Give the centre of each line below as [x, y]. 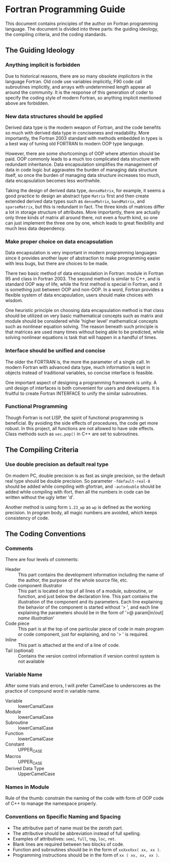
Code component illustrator [34, 586]
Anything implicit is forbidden [43, 65]
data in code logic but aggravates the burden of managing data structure [81, 170]
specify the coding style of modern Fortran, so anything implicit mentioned [83, 97]
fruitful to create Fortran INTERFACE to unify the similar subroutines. [77, 393]
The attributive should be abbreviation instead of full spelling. [77, 833]
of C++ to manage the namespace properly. [51, 803]
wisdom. [14, 300]
